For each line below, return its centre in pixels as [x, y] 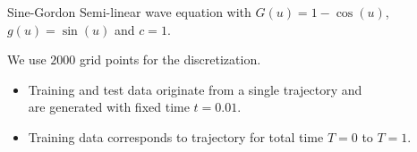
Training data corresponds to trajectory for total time [176, 136]
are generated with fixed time [109, 107]
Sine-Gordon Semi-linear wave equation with [129, 12]
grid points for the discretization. [170, 59]
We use [27, 59]
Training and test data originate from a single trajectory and [195, 89]
